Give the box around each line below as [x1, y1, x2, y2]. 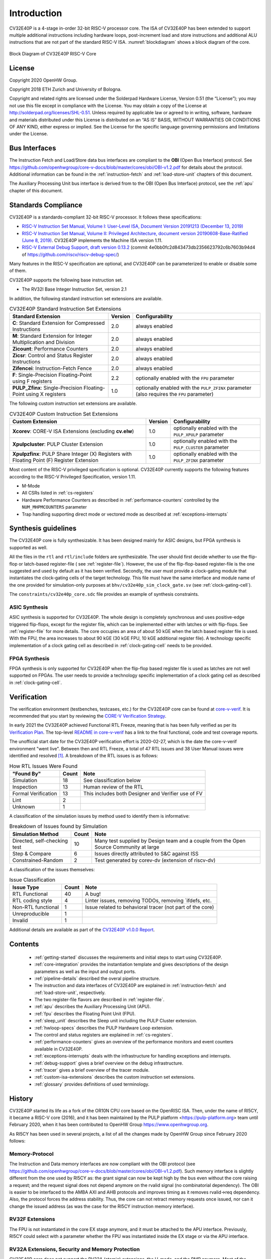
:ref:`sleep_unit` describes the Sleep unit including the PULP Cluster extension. [34, 1018, 198, 1024]
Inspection [12, 783, 38, 790]
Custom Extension [12, 418, 57, 425]
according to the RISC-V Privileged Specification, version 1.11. [9, 473, 137, 479]
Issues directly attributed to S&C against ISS [94, 850, 199, 857]
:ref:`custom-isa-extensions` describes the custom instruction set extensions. [34, 1074, 195, 1080]
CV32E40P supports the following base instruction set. [9, 277, 123, 283]
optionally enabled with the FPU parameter [135, 375, 234, 382]
